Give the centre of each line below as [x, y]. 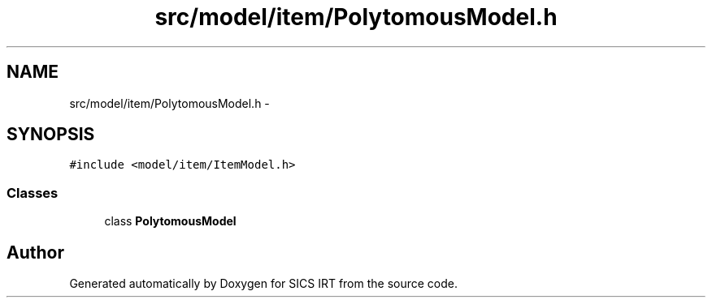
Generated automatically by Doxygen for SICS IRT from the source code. [264, 284]
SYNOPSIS [51, 135]
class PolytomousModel [170, 221]
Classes [33, 193]
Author [35, 252]
